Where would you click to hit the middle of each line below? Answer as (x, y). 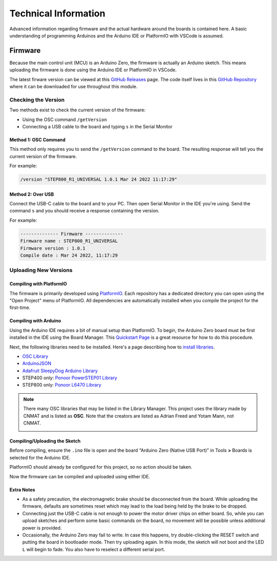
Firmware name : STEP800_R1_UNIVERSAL (69, 241)
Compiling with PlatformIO (38, 284)
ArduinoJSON (37, 363)
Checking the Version (37, 100)
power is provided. (42, 528)
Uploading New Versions (41, 270)
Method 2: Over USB (32, 194)
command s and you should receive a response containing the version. (85, 211)
